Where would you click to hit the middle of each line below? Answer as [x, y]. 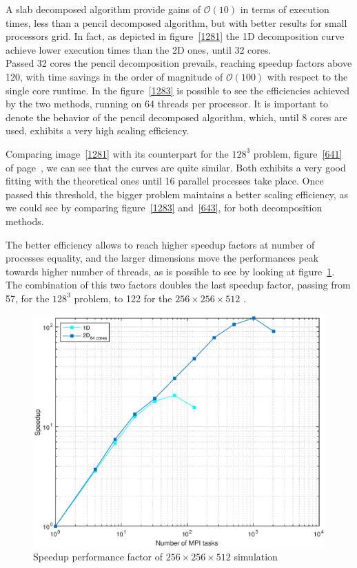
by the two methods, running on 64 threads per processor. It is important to [167, 104]
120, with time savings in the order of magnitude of [114, 76]
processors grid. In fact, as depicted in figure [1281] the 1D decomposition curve [175, 36]
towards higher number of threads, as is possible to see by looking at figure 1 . [170, 271]
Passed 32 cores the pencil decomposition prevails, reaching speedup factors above [179, 63]
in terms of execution [285, 9]
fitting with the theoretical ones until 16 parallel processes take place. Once [165, 181]
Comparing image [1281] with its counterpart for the [117, 153]
